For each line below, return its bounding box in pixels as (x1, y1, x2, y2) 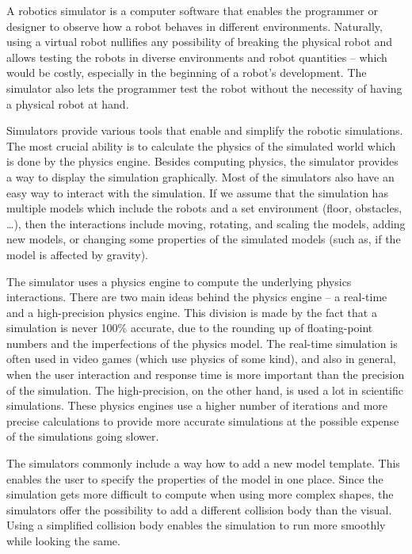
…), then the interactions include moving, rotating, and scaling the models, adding (6, 215, 406, 231)
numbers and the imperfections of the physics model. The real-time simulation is (6, 334, 398, 351)
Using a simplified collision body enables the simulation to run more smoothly (6, 517, 386, 533)
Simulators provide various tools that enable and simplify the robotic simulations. (6, 122, 403, 139)
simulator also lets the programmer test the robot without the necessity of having (6, 79, 402, 96)
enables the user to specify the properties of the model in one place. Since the (6, 470, 383, 487)
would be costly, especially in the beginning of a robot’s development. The (6, 64, 367, 81)
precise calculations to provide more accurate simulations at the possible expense (6, 412, 399, 429)
